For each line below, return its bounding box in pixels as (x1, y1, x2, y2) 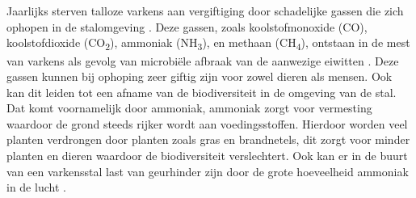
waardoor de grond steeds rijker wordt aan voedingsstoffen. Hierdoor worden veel (6, 115, 408, 132)
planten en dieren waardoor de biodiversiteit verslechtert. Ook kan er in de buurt (6, 147, 408, 164)
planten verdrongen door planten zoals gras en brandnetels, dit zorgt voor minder (6, 131, 410, 148)
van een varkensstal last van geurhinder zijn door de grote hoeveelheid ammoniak (6, 162, 409, 179)
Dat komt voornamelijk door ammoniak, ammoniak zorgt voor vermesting (6, 99, 372, 116)
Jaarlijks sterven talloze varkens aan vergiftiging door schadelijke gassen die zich (6, 2, 404, 19)
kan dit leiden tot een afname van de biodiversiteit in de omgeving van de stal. (6, 83, 397, 100)
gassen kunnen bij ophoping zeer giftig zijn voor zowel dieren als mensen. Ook (6, 68, 393, 85)
